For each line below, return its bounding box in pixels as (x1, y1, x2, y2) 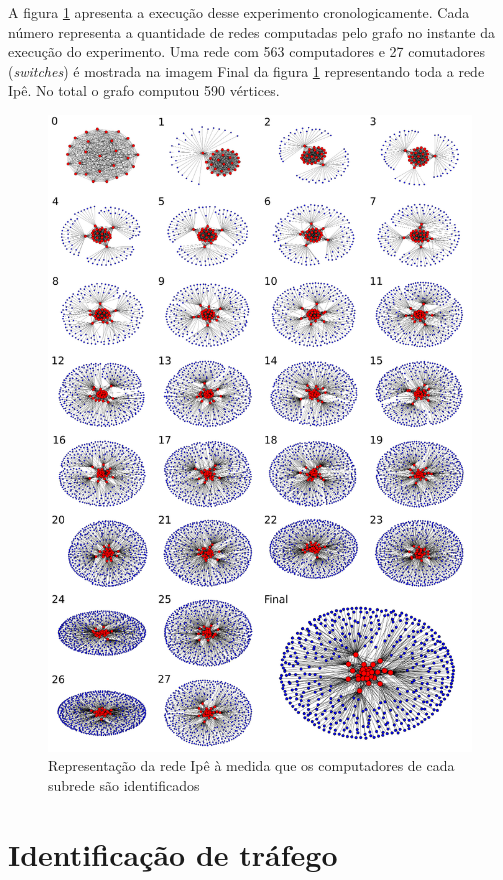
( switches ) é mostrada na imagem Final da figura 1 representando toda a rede (8, 60, 485, 81)
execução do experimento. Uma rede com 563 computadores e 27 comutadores (8, 41, 486, 62)
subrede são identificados (48, 774, 200, 795)
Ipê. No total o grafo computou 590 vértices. (8, 80, 280, 101)
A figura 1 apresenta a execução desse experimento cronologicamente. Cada (8, 2, 470, 22)
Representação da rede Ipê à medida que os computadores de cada (48, 755, 455, 776)
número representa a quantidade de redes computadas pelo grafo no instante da (8, 21, 496, 42)
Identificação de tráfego (8, 833, 338, 874)
